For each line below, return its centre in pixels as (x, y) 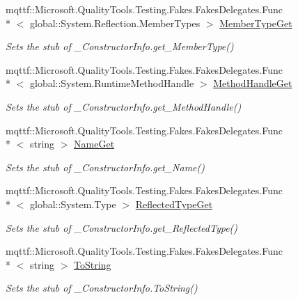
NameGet (94, 144)
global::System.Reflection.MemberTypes (115, 23)
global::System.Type (73, 204)
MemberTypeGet (256, 23)
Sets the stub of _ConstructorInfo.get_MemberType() (120, 46)
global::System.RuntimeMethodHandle (112, 83)
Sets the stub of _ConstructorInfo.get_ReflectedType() (122, 227)
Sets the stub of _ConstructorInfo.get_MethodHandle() (124, 106)
